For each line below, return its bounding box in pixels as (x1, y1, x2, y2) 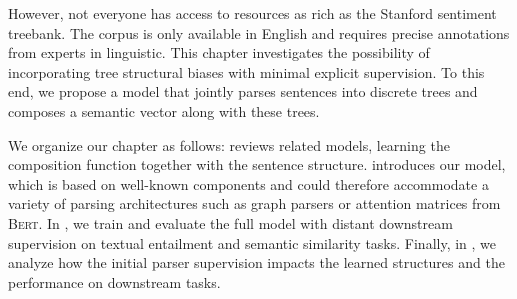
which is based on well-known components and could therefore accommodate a (8, 173, 489, 194)
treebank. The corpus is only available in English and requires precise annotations (8, 22, 510, 43)
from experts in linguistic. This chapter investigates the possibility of (8, 42, 430, 63)
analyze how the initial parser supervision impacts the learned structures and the (8, 252, 505, 273)
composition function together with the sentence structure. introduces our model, (8, 154, 506, 175)
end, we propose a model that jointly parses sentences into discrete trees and (8, 81, 478, 102)
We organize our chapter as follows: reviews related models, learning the (8, 134, 450, 155)
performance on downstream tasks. (8, 271, 221, 292)
